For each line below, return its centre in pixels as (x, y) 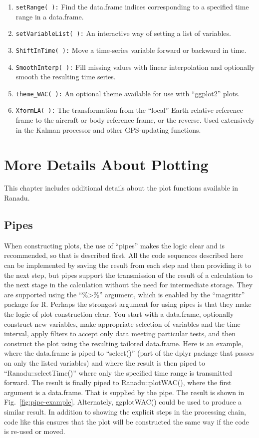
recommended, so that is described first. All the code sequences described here (124, 255)
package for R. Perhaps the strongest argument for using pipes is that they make (128, 304)
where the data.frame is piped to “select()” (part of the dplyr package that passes (129, 353)
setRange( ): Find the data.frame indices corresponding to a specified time (132, 6)
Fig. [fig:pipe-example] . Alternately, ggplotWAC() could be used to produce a (123, 402)
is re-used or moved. (35, 431)
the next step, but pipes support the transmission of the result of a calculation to (129, 275)
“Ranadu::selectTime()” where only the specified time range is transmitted (118, 372)
